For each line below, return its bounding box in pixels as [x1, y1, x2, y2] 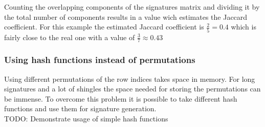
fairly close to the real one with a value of [4, 31, 135, 42]
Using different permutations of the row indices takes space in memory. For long [4, 73, 255, 84]
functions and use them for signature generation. [4, 103, 157, 114]
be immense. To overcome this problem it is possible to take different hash [4, 93, 237, 104]
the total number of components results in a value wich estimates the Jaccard [4, 11, 248, 22]
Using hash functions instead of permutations [4, 53, 195, 66]
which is [231, 21, 256, 32]
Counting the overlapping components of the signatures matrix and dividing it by [4, 2, 260, 12]
